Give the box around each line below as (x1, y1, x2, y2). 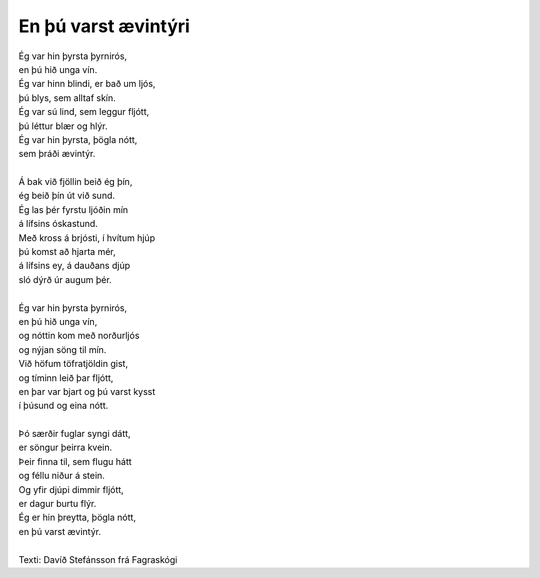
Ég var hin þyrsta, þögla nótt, (18, 133, 138, 145)
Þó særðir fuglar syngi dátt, (18, 428, 131, 440)
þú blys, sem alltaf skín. (18, 91, 117, 104)
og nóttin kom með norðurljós (18, 330, 140, 342)
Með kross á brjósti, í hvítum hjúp (18, 231, 155, 244)
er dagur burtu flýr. (18, 498, 97, 510)
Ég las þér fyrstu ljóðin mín (18, 203, 129, 215)
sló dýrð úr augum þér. (18, 273, 112, 285)
